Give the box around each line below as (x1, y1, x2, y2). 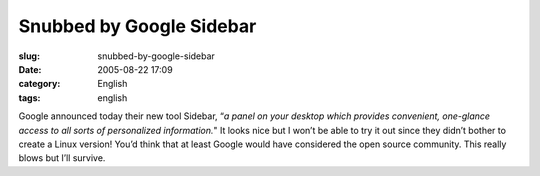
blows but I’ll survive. (18, 152, 106, 164)
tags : (18, 91, 41, 104)
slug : (18, 50, 40, 62)
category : (18, 78, 61, 90)
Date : (18, 63, 42, 75)
